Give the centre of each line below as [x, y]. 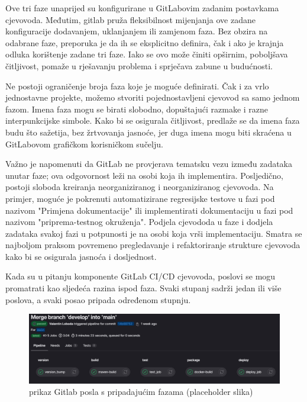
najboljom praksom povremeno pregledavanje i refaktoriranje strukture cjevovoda [153, 245]
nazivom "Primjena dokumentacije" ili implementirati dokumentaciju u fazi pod [149, 210]
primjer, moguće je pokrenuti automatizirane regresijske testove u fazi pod [140, 198]
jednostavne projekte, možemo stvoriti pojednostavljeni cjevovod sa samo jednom [153, 97]
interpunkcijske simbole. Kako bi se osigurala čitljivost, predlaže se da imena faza [153, 120]
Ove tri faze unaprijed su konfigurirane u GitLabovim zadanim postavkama [142, 8]
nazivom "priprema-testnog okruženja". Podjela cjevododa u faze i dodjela [139, 222]
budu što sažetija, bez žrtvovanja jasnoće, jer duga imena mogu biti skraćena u [148, 132]
